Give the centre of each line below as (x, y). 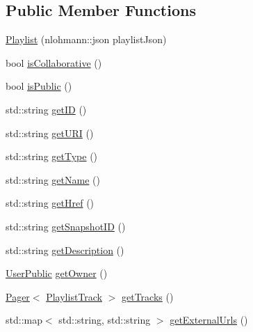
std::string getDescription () (65, 250)
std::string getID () (46, 109)
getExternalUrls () (209, 320)
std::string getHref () (50, 203)
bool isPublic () (39, 86)
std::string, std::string (105, 320)
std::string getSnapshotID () (66, 226)
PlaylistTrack (74, 296)
